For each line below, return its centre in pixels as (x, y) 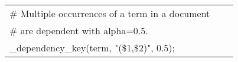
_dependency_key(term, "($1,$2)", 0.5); (92, 48)
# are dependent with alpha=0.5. (79, 30)
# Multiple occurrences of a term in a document (110, 13)
